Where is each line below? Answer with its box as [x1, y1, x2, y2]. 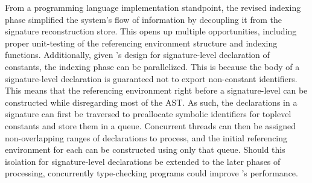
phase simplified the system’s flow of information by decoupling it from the [5, 13, 282, 25]
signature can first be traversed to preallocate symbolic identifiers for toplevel [5, 108, 291, 120]
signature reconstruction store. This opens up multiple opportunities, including [5, 25, 297, 37]
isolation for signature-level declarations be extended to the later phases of [5, 155, 281, 167]
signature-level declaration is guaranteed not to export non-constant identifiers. [5, 72, 298, 85]
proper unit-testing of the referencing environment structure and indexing [5, 36, 278, 49]
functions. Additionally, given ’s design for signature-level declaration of [5, 48, 270, 61]
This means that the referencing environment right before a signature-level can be [5, 84, 308, 97]
